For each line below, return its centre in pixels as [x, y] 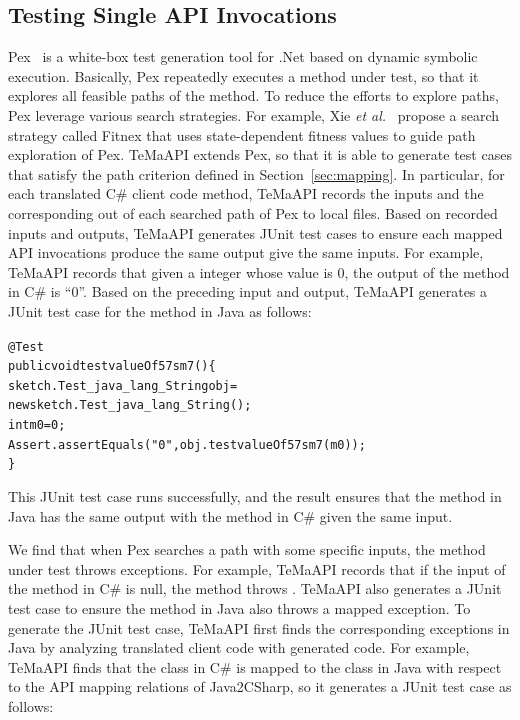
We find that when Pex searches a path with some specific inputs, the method [247, 549]
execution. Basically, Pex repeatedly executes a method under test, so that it [243, 75]
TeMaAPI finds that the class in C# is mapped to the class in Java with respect [255, 666]
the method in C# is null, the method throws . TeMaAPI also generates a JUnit [255, 588]
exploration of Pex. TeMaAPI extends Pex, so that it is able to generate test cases [260, 154]
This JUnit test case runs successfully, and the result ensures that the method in [255, 496]
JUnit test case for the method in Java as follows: [160, 310]
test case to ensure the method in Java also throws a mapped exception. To [239, 608]
